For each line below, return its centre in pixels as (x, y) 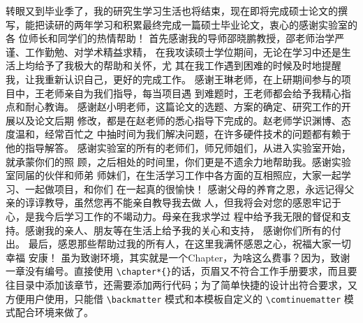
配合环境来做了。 (54, 312)
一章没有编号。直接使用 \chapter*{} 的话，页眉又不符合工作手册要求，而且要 (181, 271)
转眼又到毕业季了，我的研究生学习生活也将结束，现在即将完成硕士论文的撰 (177, 10)
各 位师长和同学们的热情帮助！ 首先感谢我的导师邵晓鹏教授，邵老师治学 (170, 38)
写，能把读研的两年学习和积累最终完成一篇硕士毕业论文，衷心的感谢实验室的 (181, 24)
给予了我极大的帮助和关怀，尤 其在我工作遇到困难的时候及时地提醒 (188, 65)
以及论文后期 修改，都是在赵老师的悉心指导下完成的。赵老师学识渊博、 (178, 120)
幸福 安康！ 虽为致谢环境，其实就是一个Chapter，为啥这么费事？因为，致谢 (178, 257)
